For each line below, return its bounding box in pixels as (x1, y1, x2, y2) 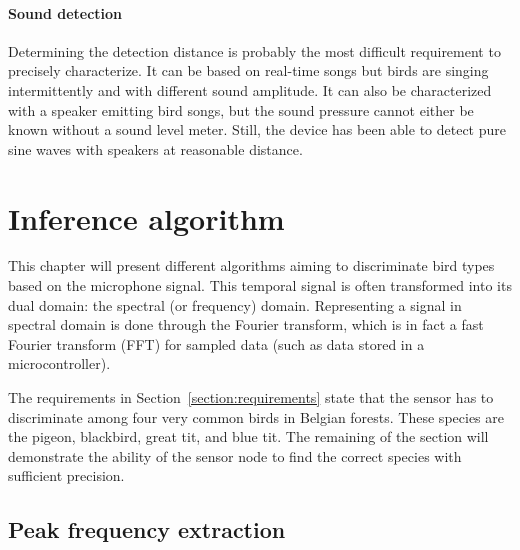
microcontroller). (8, 353, 111, 374)
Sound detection (8, 2, 123, 23)
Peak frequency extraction (8, 514, 286, 545)
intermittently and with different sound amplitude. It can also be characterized (8, 79, 492, 100)
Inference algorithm (8, 197, 285, 238)
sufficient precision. (8, 465, 125, 486)
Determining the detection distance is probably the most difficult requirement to (8, 40, 501, 61)
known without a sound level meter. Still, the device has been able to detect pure (8, 119, 506, 140)
